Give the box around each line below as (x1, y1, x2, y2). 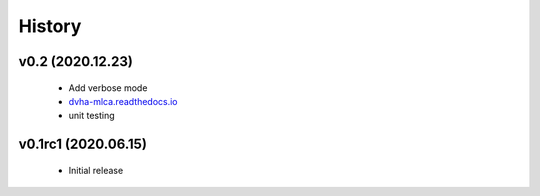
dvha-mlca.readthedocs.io (68, 95, 179, 107)
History (18, 15, 82, 37)
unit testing (68, 110, 115, 122)
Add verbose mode (68, 81, 148, 94)
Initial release (68, 164, 124, 176)
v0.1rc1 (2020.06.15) (18, 136, 147, 153)
